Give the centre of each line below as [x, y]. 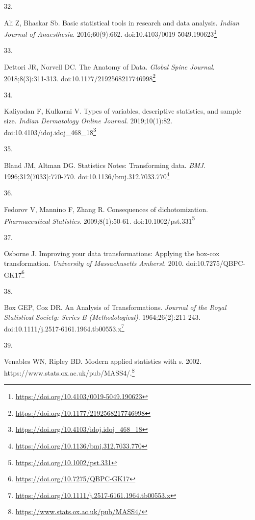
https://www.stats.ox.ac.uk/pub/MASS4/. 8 [69, 372]
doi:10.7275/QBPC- [216, 263]
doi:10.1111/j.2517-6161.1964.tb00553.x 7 [64, 328]
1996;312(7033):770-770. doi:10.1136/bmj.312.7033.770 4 [87, 176]
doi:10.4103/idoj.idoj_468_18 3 [50, 131]
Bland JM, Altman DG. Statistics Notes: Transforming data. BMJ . [105, 165]
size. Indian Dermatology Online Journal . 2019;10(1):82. [88, 121]
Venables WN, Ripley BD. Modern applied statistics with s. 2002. [103, 361]
